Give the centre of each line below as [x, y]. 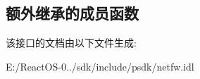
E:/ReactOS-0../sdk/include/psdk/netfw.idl [100, 66]
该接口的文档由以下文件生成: [71, 43]
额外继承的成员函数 [72, 13]
